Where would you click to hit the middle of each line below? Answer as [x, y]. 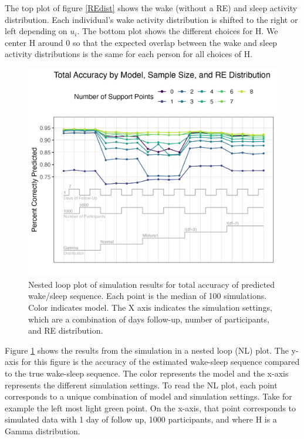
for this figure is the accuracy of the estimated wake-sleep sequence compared [161, 362]
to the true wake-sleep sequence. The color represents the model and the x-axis [147, 373]
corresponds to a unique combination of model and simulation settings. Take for [148, 396]
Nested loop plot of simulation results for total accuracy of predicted [152, 284]
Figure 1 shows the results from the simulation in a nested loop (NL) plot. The [147, 350]
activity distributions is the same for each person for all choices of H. [129, 54]
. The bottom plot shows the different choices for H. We [178, 31]
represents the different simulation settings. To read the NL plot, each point [141, 385]
